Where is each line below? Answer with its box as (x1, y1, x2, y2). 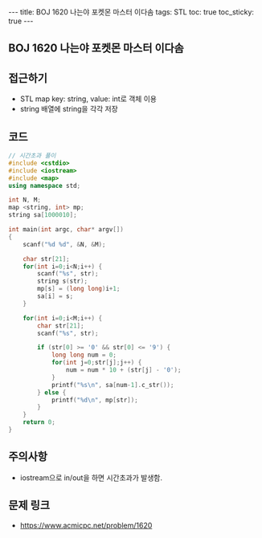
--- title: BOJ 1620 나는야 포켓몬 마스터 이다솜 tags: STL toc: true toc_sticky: (8, 7, 255, 17)
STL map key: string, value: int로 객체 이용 (19, 94, 157, 104)
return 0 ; (23, 418, 56, 426)
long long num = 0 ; (51, 351, 117, 359)
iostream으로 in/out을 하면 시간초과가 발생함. (19, 472, 163, 483)
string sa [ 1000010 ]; (8, 211, 78, 219)
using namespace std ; (8, 181, 81, 190)
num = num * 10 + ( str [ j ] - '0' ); (65, 366, 182, 374)
